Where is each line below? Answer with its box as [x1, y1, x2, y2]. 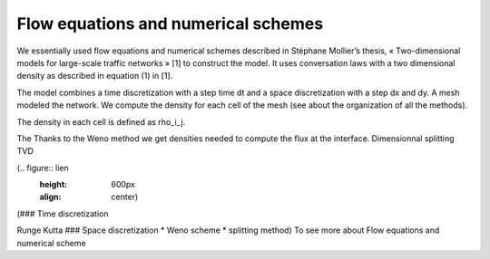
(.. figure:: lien [16, 162, 69, 173]
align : [39, 191, 62, 203]
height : [39, 179, 68, 190]
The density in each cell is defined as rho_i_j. [16, 116, 186, 127]
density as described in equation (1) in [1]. [16, 71, 173, 82]
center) [111, 191, 139, 203]
